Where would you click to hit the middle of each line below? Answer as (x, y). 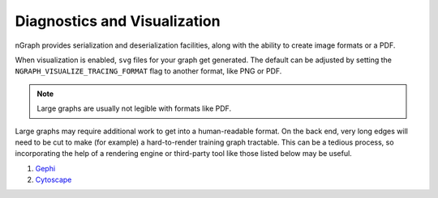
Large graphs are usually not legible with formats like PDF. (134, 108)
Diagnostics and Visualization (118, 21)
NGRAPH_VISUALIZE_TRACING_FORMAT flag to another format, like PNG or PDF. (148, 71)
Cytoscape (54, 180)
